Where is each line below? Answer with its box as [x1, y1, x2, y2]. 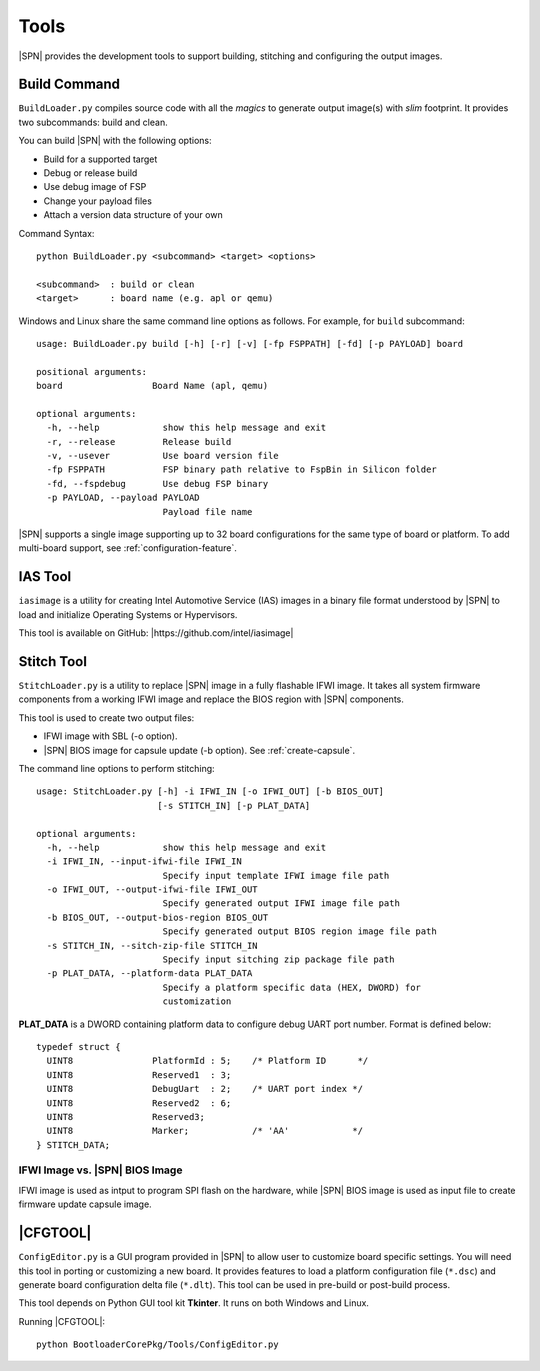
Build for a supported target [43, 153, 158, 165]
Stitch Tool [18, 653, 87, 670]
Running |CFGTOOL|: [18, 1315, 105, 1327]
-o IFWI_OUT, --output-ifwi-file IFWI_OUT [46, 884, 259, 895]
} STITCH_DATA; [36, 1139, 111, 1150]
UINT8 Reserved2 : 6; [46, 1097, 232, 1109]
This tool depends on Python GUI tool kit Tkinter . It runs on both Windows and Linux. [18, 1297, 370, 1309]
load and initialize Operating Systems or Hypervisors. [18, 608, 238, 620]
